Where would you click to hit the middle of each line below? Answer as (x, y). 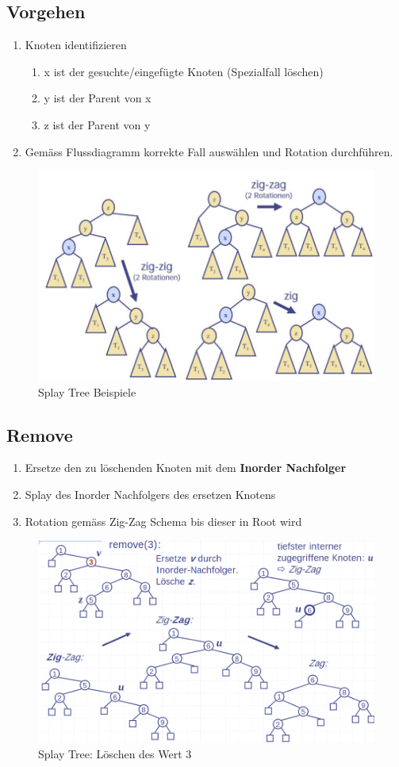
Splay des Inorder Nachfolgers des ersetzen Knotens (150, 495)
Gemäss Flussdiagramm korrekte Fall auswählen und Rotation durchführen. (209, 151)
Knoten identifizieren (76, 45)
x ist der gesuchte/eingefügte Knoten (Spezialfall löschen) (184, 71)
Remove (40, 434)
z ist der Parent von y (97, 124)
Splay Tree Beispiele (87, 391)
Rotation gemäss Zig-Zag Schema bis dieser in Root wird (163, 521)
